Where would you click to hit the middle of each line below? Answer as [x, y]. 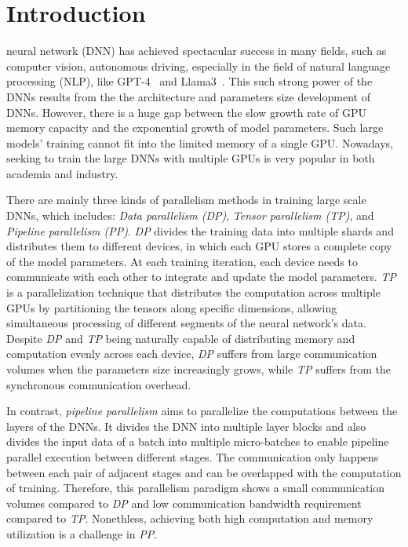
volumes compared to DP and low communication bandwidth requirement [184, 503]
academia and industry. [62, 173]
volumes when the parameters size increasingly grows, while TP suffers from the [199, 369]
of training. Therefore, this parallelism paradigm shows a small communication [196, 488]
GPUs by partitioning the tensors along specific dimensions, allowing [172, 307]
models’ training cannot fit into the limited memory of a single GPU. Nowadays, [200, 142]
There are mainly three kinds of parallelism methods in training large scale [186, 200]
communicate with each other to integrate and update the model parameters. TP [201, 277]
